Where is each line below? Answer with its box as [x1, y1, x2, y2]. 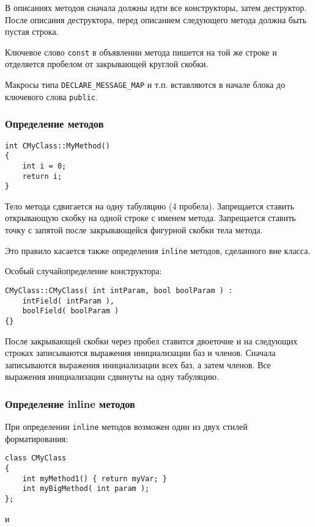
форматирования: [5, 432, 69, 445]
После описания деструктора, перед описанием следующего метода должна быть [5, 13, 306, 26]
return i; [22, 172, 62, 181]
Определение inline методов [5, 396, 135, 411]
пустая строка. [5, 25, 59, 38]
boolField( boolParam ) [22, 307, 119, 316]
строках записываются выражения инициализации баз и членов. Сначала [5, 346, 276, 359]
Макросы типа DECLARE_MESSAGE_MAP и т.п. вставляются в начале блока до [5, 78, 285, 91]
